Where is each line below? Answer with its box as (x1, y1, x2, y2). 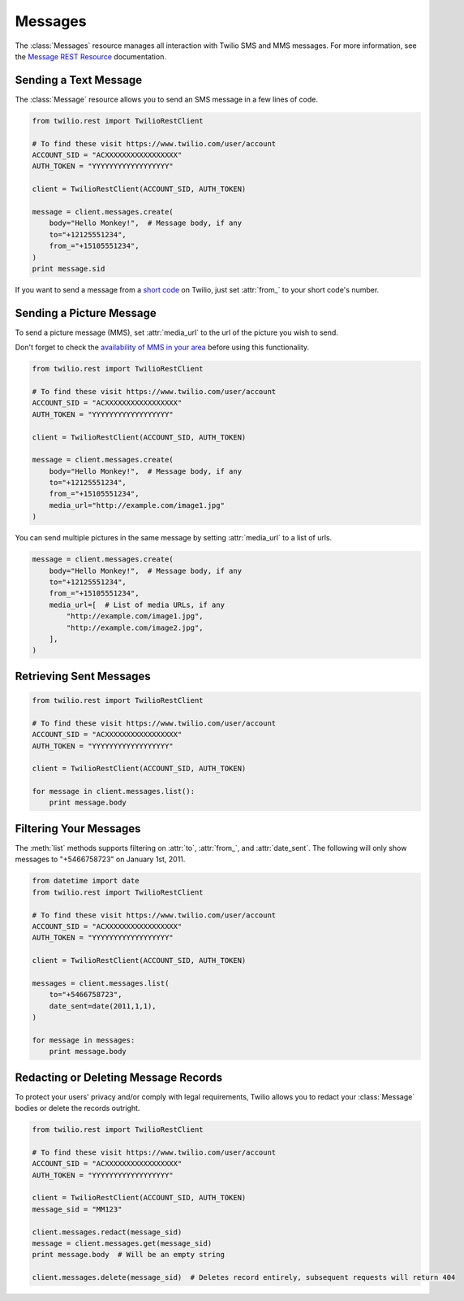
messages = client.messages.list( (32, 978, 170, 987)
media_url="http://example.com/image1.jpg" (49, 501, 225, 510)
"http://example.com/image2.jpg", (66, 622, 204, 632)
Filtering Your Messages (15, 822, 141, 835)
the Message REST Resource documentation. (15, 51, 166, 61)
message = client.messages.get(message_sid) (32, 1238, 213, 1247)
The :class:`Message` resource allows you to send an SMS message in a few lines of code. (15, 94, 319, 104)
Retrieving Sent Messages (15, 669, 152, 683)
